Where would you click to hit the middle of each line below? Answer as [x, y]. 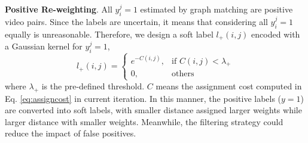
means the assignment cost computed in [229, 86]
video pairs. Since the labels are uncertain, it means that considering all [136, 21]
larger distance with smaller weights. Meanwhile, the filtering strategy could [144, 121]
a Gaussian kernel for [44, 46]
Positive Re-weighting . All [59, 9]
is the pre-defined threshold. [93, 86]
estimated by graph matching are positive [216, 9]
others [183, 74]
